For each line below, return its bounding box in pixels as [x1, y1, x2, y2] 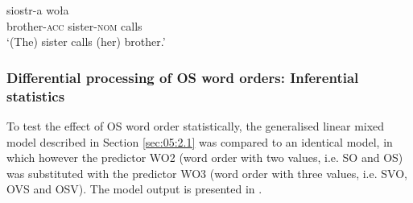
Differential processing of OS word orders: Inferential [6, 67, 359, 87]
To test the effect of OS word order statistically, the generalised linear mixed [6, 117, 385, 134]
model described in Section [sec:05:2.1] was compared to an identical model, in [6, 133, 393, 150]
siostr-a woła [6, 2, 69, 18]
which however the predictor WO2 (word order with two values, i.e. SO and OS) [6, 149, 403, 166]
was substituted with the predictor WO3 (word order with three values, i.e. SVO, [6, 164, 407, 181]
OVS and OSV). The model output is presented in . [6, 180, 262, 197]
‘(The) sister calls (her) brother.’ [6, 33, 166, 50]
